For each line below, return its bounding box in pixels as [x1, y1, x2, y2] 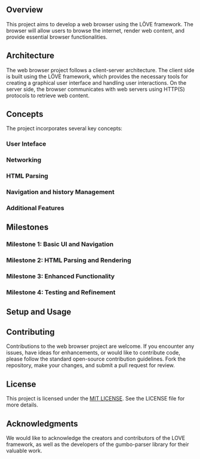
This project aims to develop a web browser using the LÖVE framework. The [6, 20, 194, 27]
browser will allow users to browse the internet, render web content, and [6, 27, 185, 34]
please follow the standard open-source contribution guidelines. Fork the [6, 355, 186, 363]
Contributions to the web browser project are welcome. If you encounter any [6, 343, 195, 350]
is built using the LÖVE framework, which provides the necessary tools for [6, 73, 189, 80]
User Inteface [6, 140, 47, 148]
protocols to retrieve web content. [6, 92, 90, 99]
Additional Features [6, 204, 64, 212]
